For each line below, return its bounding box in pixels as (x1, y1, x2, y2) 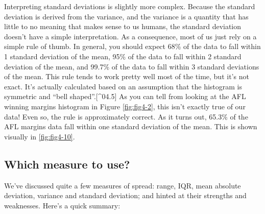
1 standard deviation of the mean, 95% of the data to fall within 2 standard (4, 51, 242, 61)
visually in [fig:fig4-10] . (4, 131, 75, 141)
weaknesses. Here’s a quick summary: (4, 200, 121, 210)
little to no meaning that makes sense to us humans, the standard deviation (4, 21, 242, 32)
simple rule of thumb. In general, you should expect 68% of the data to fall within (4, 41, 261, 52)
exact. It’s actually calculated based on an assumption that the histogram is (4, 81, 242, 91)
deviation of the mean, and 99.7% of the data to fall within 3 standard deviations (4, 61, 259, 72)
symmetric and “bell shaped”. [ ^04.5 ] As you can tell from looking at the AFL (4, 91, 246, 102)
